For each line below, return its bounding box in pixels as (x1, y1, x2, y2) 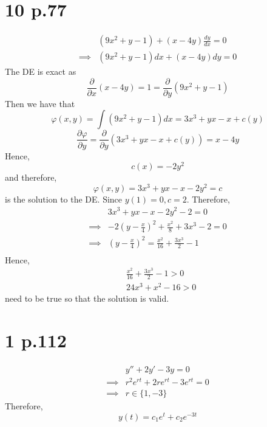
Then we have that (5, 97, 75, 109)
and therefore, (5, 171, 57, 184)
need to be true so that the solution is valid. (5, 292, 169, 305)
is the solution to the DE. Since (5, 192, 123, 205)
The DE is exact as (5, 65, 76, 78)
